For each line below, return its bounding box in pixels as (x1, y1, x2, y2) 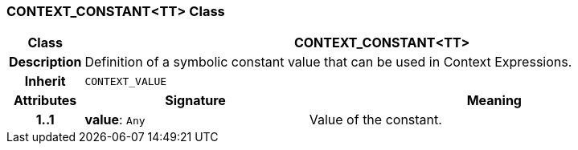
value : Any (84, 111, 146, 128)
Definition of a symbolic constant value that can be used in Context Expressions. (84, 54, 572, 71)
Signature (165, 92, 226, 109)
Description (9, 54, 82, 71)
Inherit (24, 73, 66, 90)
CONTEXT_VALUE (84, 75, 167, 87)
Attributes (14, 92, 77, 109)
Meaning (466, 92, 522, 109)
